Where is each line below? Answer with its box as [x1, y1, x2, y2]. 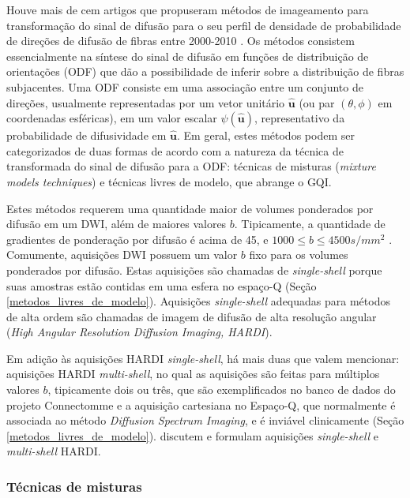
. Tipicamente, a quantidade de [234, 215, 386, 232]
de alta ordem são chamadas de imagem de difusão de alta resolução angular [6, 308, 377, 324]
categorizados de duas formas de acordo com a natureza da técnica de [6, 142, 344, 159]
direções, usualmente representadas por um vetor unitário [6, 94, 285, 110]
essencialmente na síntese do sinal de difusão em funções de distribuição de [6, 47, 369, 64]
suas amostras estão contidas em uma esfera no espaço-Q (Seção [6, 277, 317, 294]
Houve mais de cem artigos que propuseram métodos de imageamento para [6, 2, 369, 17]
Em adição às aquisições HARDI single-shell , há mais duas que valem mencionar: [6, 350, 400, 366]
